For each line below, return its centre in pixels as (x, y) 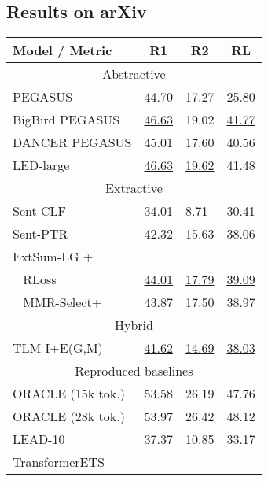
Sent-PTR (40, 234)
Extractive (134, 188)
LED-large (41, 165)
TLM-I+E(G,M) (58, 348)
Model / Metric (62, 50)
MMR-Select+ (62, 302)
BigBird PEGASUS (66, 120)
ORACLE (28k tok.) (69, 416)
